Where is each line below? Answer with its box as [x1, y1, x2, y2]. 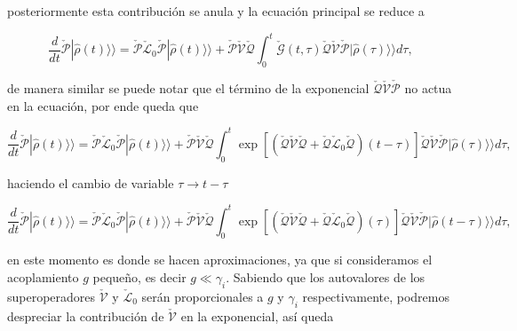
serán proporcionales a [141, 287, 264, 305]
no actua [404, 79, 452, 98]
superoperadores [7, 287, 96, 305]
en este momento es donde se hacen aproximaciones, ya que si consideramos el [7, 250, 433, 269]
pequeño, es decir [92, 268, 187, 287]
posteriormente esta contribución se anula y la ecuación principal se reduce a [7, 2, 425, 20]
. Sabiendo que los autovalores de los [226, 268, 426, 287]
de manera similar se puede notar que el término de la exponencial [7, 79, 370, 98]
